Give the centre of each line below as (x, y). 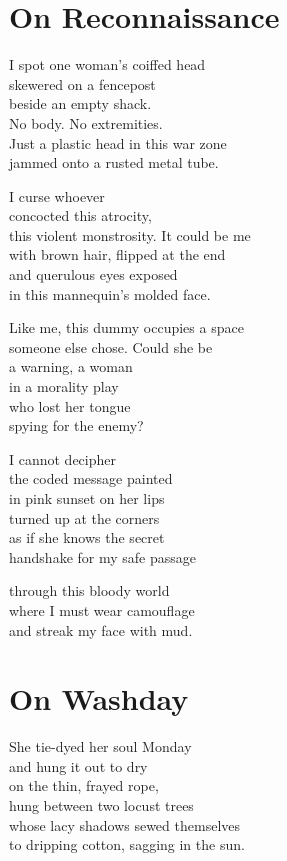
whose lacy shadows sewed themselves (124, 824)
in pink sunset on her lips (87, 498)
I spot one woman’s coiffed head (107, 64)
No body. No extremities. (86, 122)
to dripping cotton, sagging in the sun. (127, 844)
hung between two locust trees (101, 805)
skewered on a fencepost (82, 83)
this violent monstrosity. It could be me (130, 234)
